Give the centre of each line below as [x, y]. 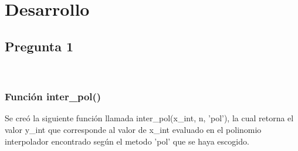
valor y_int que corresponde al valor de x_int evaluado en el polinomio [133, 129]
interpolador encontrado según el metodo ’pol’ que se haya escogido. [127, 141]
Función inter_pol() [53, 96]
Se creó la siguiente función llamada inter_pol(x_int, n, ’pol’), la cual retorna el [149, 118]
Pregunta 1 [39, 46]
